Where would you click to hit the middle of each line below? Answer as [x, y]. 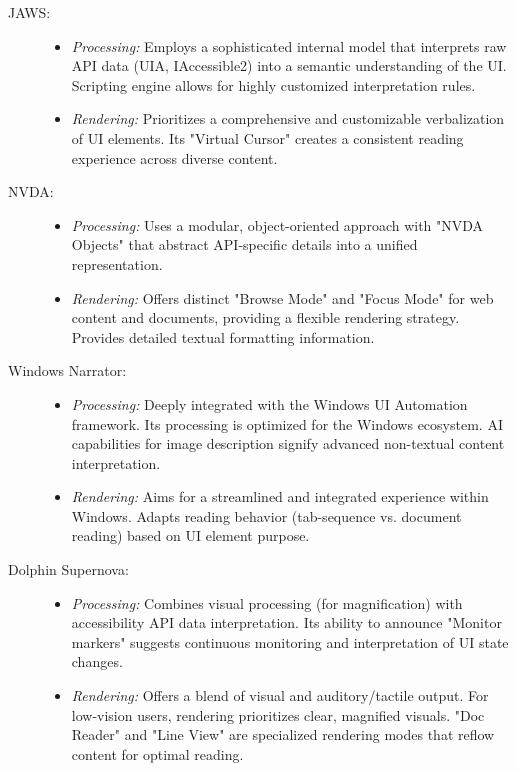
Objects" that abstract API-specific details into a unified [244, 244]
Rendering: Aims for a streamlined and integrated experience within [280, 496]
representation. [117, 263]
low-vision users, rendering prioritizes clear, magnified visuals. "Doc [278, 714]
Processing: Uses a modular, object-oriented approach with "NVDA [277, 224]
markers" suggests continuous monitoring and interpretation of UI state [290, 641]
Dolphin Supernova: [68, 569]
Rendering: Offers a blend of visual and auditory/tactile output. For [280, 695]
